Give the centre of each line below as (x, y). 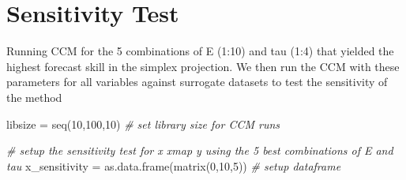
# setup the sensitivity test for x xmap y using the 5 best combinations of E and (200, 150)
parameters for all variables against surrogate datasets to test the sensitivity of (197, 82)
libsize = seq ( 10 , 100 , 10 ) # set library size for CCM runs (143, 124)
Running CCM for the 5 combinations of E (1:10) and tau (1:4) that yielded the (200, 51)
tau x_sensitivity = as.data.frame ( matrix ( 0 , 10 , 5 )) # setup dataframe (174, 165)
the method (34, 97)
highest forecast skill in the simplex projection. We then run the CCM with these (203, 66)
